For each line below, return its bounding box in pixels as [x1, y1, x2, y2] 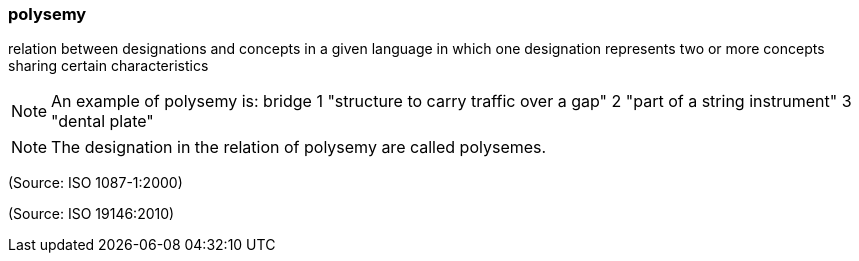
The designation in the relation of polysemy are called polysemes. [51, 137, 547, 158]
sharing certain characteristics [8, 57, 209, 75]
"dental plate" [51, 111, 154, 132]
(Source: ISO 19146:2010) [8, 205, 175, 223]
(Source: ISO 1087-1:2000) [8, 174, 183, 192]
